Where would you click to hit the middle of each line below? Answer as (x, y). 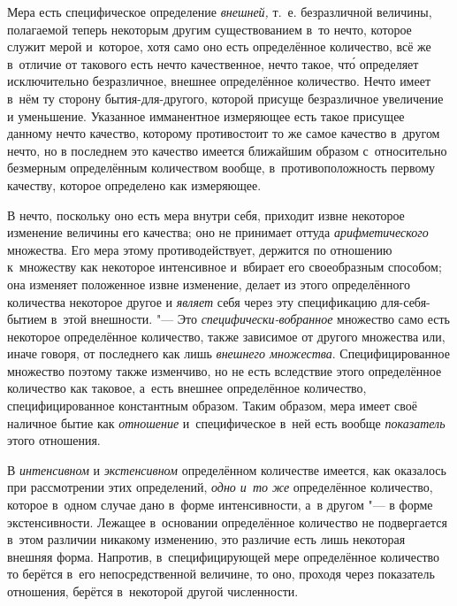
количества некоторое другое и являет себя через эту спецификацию (192, 301)
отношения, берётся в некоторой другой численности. (153, 591)
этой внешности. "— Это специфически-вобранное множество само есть (256, 319)
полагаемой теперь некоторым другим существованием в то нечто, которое (209, 29)
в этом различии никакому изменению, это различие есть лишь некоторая (206, 539)
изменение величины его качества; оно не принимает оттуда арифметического (218, 232)
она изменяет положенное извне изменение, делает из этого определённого (209, 284)
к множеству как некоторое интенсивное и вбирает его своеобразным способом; (225, 267)
